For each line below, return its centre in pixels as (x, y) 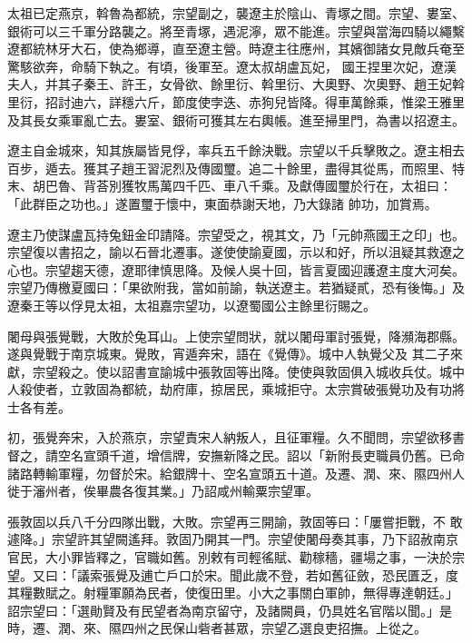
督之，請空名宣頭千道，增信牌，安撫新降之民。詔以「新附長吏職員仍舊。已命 (236, 455)
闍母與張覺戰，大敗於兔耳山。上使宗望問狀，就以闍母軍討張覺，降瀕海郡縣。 (236, 336)
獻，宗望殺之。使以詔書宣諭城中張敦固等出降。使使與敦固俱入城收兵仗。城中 (236, 371)
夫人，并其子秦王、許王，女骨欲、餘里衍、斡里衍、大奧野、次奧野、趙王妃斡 (236, 84)
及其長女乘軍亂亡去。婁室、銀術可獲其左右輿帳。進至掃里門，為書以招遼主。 (236, 119)
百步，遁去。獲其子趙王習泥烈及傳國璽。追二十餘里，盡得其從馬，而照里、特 (236, 168)
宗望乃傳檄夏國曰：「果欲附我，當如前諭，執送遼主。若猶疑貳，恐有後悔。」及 (236, 287)
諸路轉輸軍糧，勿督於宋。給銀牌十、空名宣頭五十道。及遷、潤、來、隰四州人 (236, 473)
